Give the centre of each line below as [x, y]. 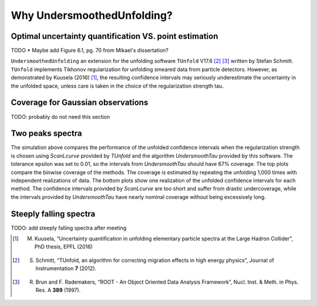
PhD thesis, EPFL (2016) [64, 247]
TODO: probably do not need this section [60, 117]
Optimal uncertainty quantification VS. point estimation [114, 36]
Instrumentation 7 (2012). [66, 268]
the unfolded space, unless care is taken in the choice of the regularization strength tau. [117, 86]
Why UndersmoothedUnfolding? [92, 15]
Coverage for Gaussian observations [80, 103]
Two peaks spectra [46, 133]
